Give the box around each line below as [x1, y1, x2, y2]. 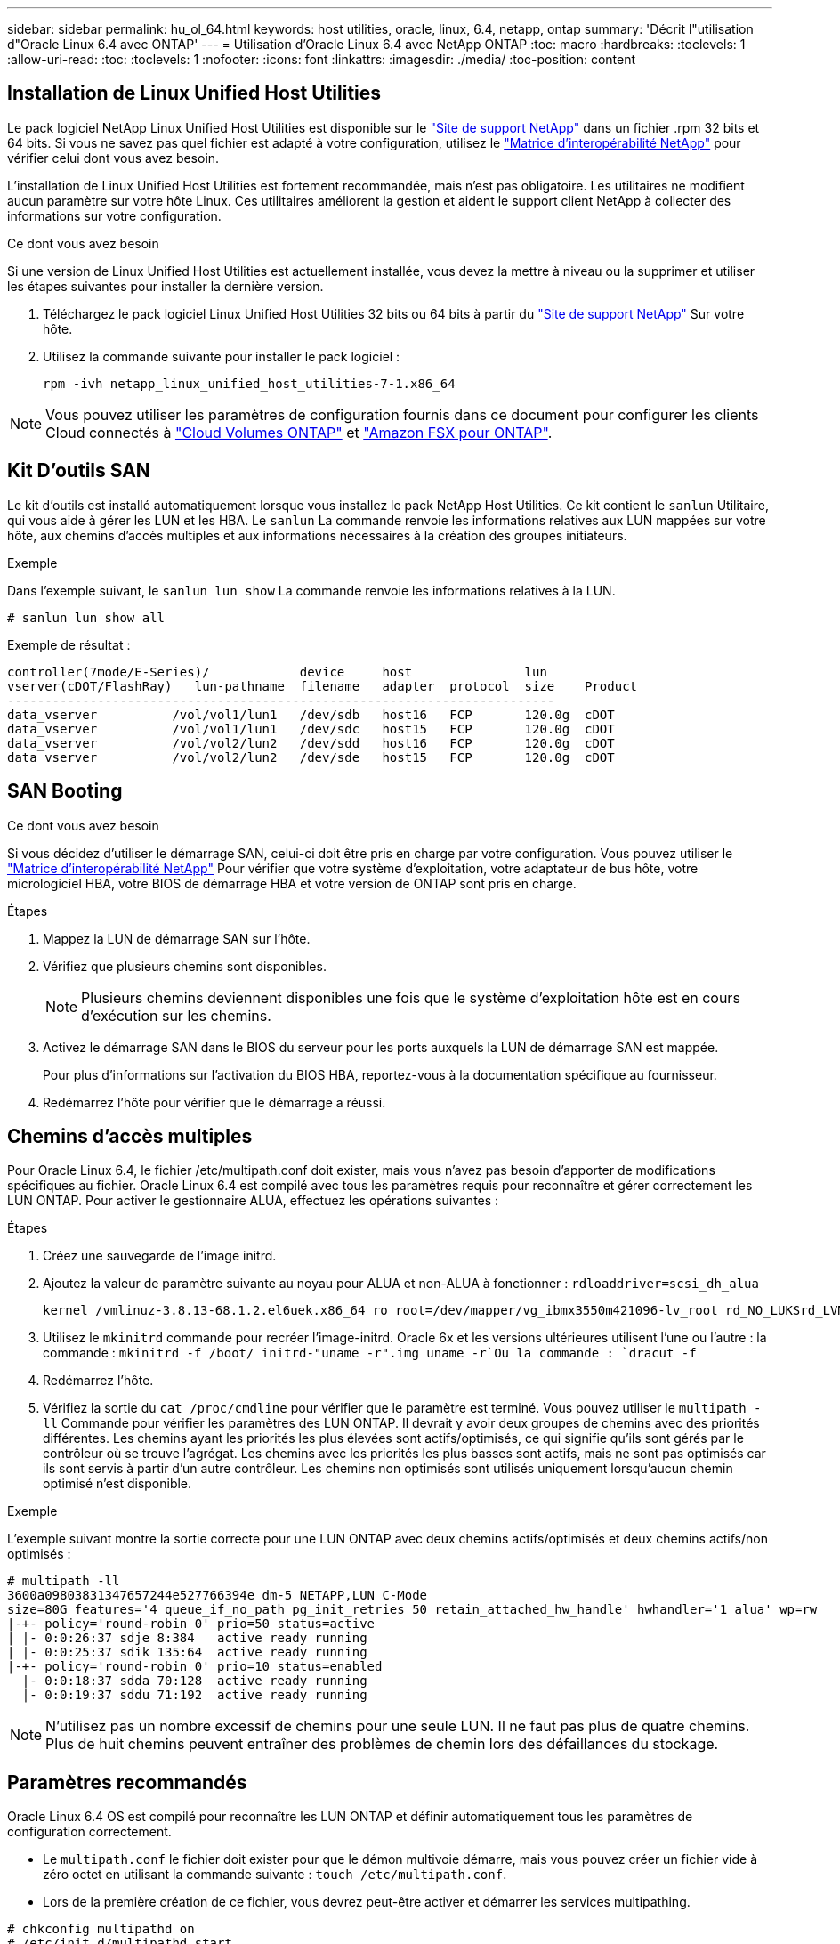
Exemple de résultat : [7, 636, 131, 652]
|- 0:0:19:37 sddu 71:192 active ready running [21, 1688, 367, 1703]
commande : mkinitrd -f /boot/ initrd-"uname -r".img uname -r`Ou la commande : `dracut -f [43, 1345, 697, 1361]
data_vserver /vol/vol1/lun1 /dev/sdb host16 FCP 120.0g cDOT [7, 707, 615, 722]
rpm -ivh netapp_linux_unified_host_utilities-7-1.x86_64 [43, 376, 456, 391]
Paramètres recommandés [7, 1770, 247, 1794]
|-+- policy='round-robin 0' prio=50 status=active [7, 1616, 376, 1632]
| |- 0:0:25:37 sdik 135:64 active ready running [7, 1645, 367, 1660]
